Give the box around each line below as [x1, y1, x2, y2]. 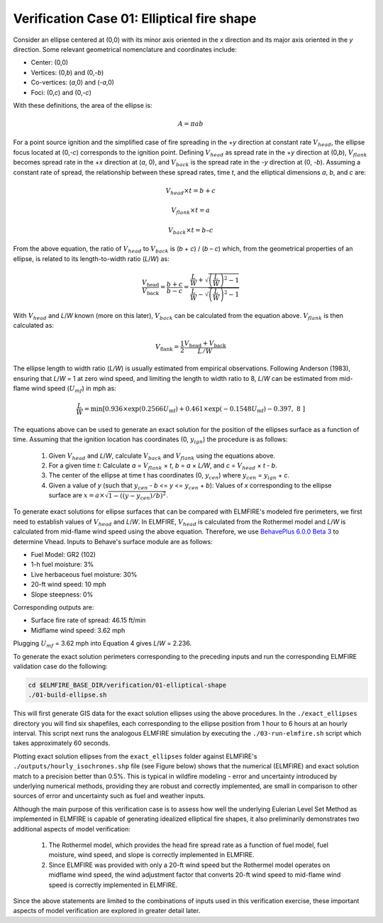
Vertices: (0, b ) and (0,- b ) [30, 68, 104, 77]
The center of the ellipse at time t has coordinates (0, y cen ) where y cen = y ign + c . [48, 471, 290, 482]
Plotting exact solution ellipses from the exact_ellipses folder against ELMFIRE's [13, 752, 257, 761]
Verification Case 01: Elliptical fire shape [13, 11, 257, 26]
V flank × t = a [171, 206, 211, 216]
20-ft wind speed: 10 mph [30, 580, 106, 589]
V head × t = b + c [165, 187, 216, 197]
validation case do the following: [13, 662, 108, 670]
